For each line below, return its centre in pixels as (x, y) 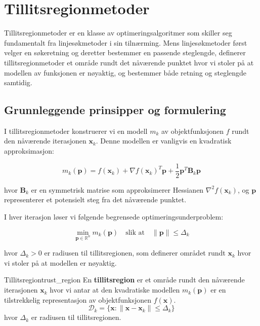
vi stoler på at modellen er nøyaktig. (60, 262)
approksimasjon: (29, 151)
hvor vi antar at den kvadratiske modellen (115, 290)
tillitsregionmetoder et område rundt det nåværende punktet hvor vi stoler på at (129, 62)
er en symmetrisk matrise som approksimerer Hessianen (117, 189)
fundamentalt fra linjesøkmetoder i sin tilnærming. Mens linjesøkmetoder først (126, 42)
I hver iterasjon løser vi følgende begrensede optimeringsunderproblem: (114, 216)
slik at (135, 232)
